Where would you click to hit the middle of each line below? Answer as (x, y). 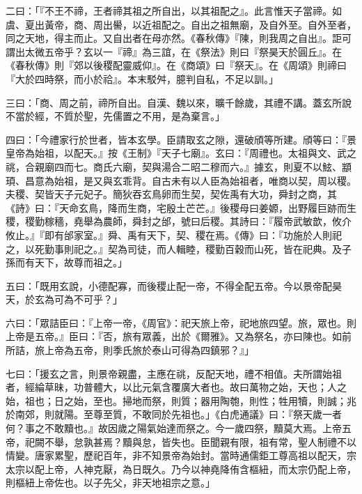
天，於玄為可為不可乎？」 (64, 299)
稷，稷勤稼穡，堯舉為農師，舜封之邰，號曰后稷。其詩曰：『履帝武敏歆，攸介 (179, 221)
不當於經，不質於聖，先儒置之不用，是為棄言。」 (115, 116)
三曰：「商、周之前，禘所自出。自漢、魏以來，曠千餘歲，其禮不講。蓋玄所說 (179, 102)
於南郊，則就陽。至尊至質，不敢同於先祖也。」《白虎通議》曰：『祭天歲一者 (174, 414)
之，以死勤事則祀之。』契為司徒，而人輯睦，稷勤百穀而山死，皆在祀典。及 (174, 248)
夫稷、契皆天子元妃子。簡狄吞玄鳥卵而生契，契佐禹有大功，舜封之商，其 (171, 194)
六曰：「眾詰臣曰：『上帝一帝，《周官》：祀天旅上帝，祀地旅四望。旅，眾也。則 (181, 322)
